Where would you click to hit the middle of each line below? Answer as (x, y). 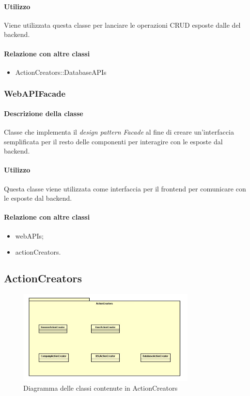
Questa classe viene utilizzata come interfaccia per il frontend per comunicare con (125, 188)
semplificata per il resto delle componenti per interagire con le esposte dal (113, 141)
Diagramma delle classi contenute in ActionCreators (101, 387)
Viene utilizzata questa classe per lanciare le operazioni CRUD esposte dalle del (122, 25)
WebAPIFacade (35, 94)
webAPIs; (30, 235)
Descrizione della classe (44, 113)
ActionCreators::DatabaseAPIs (61, 72)
